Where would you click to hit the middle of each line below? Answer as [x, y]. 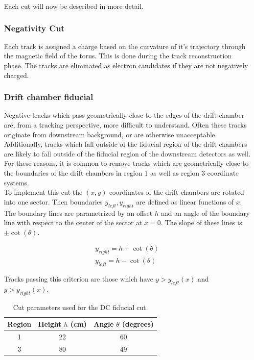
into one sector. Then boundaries [53, 201]
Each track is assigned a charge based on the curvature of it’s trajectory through [125, 46]
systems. [17, 182]
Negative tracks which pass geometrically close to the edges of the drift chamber [124, 115]
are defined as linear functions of [185, 201]
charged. [16, 75]
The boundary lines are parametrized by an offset [78, 213]
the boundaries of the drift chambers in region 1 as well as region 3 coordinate [121, 172]
